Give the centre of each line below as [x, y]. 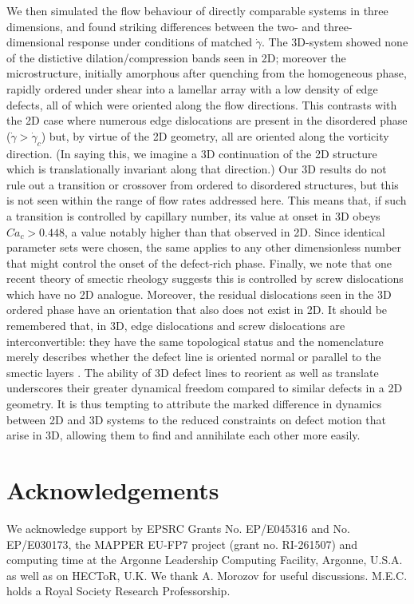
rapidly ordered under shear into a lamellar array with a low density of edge [192, 88]
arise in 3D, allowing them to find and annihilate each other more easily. [183, 435]
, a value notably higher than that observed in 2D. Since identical [225, 231]
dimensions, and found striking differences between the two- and [164, 26]
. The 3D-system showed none [335, 42]
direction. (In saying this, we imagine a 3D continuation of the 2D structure [192, 153]
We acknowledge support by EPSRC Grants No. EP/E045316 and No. [178, 528]
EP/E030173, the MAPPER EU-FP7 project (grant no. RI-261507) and [182, 544]
